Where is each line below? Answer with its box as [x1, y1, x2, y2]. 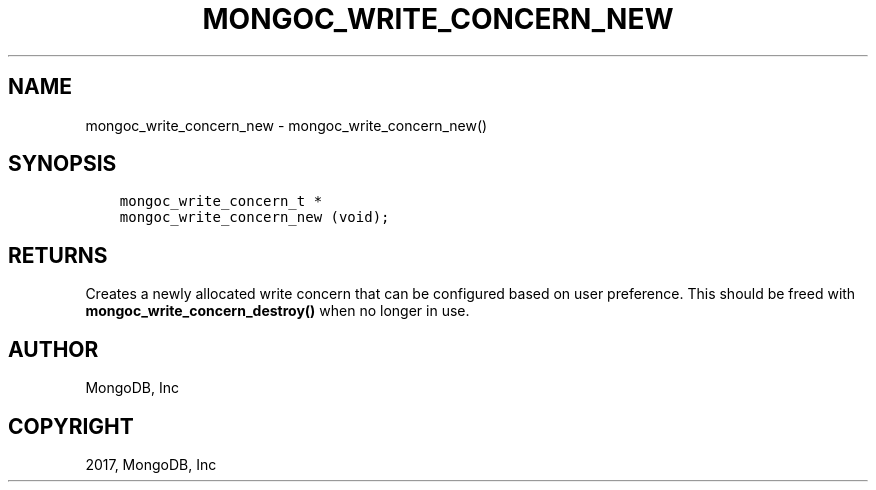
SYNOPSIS [8, 151, 117, 177]
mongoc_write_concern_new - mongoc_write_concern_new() [85, 116, 488, 134]
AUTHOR [8, 336, 99, 362]
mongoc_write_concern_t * [119, 193, 323, 210]
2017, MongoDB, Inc [85, 455, 217, 473]
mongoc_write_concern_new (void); [119, 209, 390, 226]
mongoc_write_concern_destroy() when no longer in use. [85, 302, 470, 320]
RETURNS [8, 242, 108, 268]
